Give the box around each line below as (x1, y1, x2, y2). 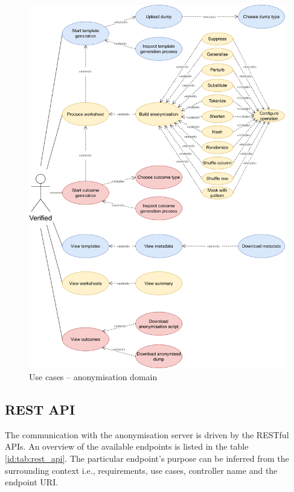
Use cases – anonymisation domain (29, 370, 158, 383)
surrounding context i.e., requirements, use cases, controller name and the (5, 464, 278, 476)
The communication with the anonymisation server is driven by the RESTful (5, 428, 289, 441)
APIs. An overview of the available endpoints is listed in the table (5, 440, 249, 453)
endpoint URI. (5, 476, 59, 488)
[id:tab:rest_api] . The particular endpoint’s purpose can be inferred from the (5, 452, 289, 464)
